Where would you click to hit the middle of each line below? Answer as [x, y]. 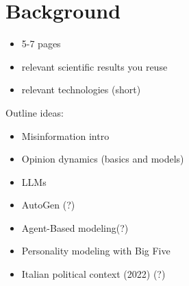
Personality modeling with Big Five [96, 251]
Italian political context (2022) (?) [93, 274]
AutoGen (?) [48, 205]
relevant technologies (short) [81, 90]
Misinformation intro [65, 135]
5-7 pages [41, 44]
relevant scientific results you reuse [94, 66]
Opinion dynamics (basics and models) [103, 159]
